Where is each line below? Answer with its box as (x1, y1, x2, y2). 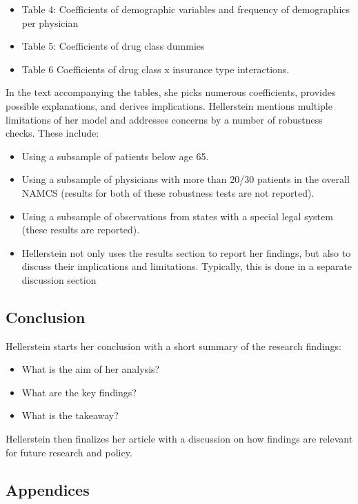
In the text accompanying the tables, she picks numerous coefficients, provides (6, 85, 336, 99)
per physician (21, 15, 79, 30)
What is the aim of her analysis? (21, 362, 160, 376)
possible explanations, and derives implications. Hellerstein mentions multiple (6, 98, 332, 113)
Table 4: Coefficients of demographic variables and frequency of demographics (21, 2, 350, 16)
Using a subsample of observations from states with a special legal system (21, 209, 333, 223)
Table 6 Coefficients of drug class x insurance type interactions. (21, 61, 290, 76)
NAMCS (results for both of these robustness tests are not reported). (21, 185, 315, 200)
